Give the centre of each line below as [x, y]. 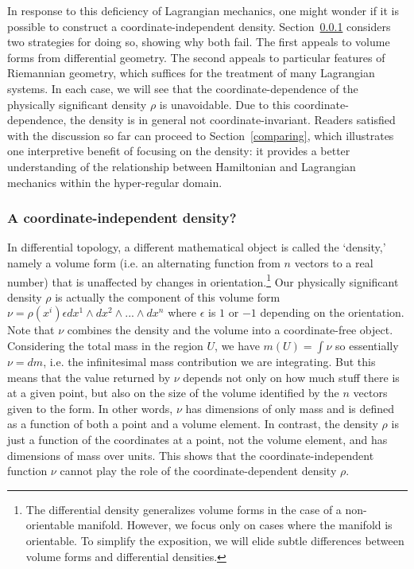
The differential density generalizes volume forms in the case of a [184, 509]
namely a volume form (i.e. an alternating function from [144, 262]
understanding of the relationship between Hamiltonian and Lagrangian [182, 166]
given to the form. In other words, [90, 408]
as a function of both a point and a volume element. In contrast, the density [193, 424]
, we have [237, 345]
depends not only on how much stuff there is [291, 377]
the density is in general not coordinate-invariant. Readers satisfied [232, 120]
